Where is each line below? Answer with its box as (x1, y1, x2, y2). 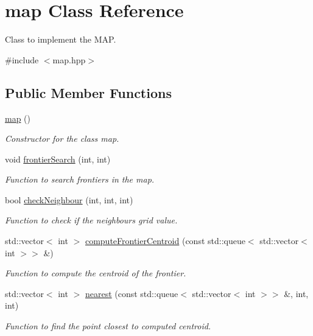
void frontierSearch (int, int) (5, 152, 111, 165)
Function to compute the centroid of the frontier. (5, 267, 186, 279)
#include (5, 53, 39, 66)
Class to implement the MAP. (5, 33, 116, 46)
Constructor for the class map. (5, 132, 119, 145)
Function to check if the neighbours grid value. (5, 214, 178, 226)
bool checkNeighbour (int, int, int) (5, 193, 133, 206)
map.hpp (52, 53, 86, 66)
